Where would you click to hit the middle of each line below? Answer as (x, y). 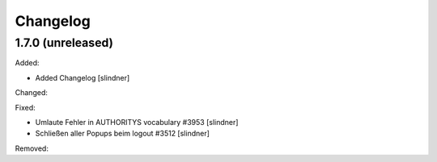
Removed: (32, 148)
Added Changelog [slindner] (83, 77)
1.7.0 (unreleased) (64, 43)
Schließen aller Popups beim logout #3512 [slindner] (123, 134)
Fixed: (25, 107)
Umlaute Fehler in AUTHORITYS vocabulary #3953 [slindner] (137, 122)
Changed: (31, 93)
